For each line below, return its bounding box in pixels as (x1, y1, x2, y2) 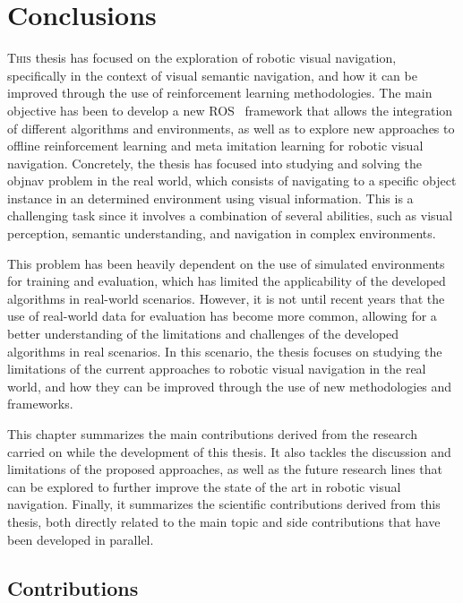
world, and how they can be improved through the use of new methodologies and (7, 376, 452, 395)
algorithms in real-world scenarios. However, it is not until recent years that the (7, 289, 445, 307)
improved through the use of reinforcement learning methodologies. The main (7, 83, 433, 102)
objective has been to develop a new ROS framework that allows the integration (7, 100, 453, 119)
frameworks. (7, 394, 73, 413)
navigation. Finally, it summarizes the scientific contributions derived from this (7, 495, 441, 513)
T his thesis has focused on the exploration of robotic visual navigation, (7, 48, 397, 67)
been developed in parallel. (7, 530, 154, 548)
